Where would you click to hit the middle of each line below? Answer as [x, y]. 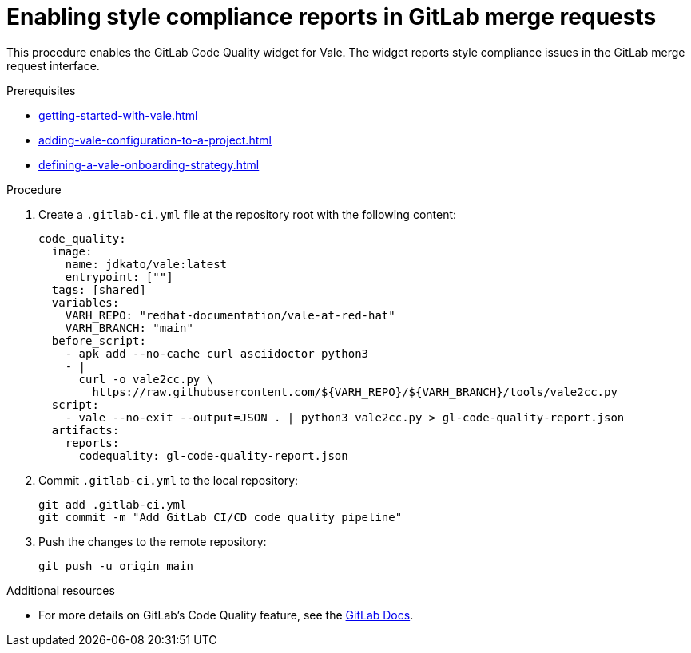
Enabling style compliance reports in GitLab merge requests [332, 17]
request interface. [53, 65]
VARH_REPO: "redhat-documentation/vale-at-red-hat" [230, 315]
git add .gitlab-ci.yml [113, 504]
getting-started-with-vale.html [118, 115]
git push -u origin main [116, 566]
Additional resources [61, 590]
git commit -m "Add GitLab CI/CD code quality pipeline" [220, 517]
